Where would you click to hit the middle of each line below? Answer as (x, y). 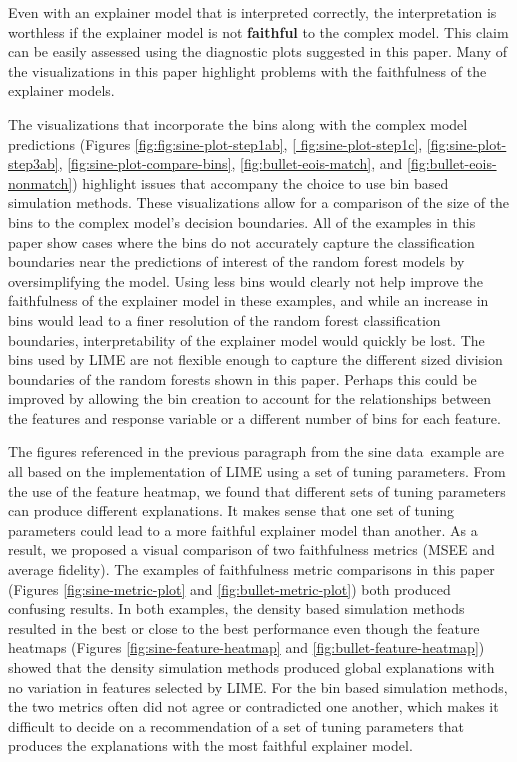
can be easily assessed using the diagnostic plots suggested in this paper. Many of (258, 51)
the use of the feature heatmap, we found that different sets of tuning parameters (257, 490)
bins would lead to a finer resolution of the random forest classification (224, 319)
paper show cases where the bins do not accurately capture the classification (241, 241)
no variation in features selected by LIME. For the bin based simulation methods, (258, 686)
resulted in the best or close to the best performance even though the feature (244, 627)
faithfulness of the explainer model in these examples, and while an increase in (248, 300)
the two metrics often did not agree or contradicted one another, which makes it (253, 706)
